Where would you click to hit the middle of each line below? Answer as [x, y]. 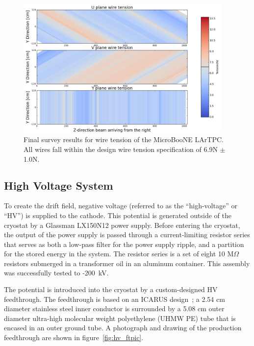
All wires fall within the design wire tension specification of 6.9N [121, 149]
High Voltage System [59, 185]
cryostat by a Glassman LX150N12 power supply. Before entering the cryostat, [122, 225]
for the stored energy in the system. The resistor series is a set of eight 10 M [119, 254]
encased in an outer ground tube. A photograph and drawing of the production [123, 328]
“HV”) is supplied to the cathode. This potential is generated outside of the [118, 215]
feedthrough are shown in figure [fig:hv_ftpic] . [74, 337]
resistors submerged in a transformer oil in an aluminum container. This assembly [127, 263]
